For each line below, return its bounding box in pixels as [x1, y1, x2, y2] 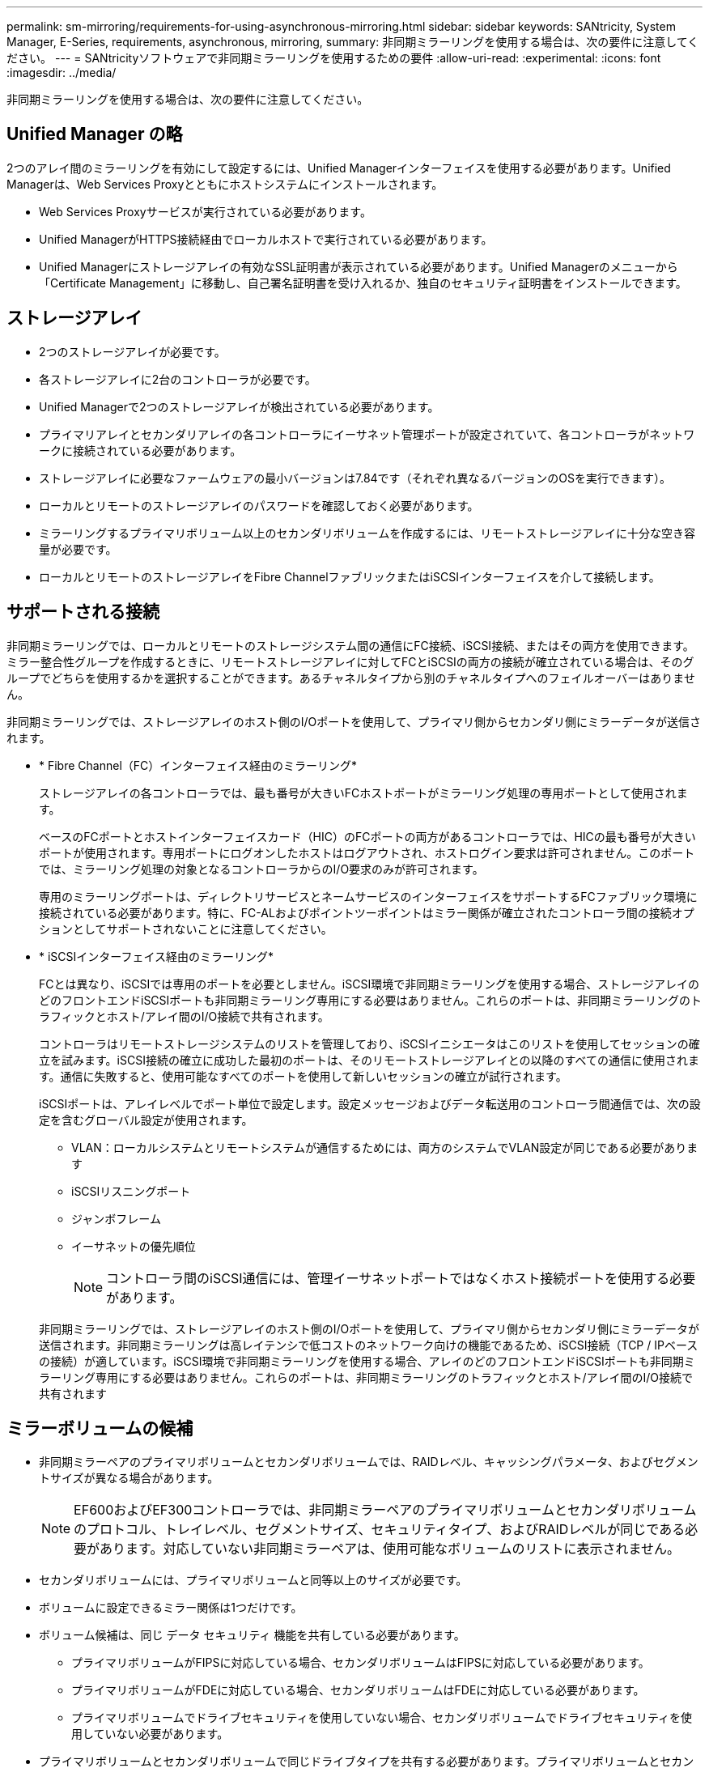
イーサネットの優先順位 [71, 1239, 196, 1253]
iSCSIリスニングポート [71, 1184, 191, 1198]
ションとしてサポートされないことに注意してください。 [39, 921, 333, 936]
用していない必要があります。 [71, 1727, 229, 1741]
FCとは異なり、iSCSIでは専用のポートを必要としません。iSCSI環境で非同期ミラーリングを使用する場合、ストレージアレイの [39, 976, 699, 991]
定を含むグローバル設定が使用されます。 [39, 1112, 253, 1127]
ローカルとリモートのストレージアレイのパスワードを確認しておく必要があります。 [39, 498, 479, 512]
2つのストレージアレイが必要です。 [39, 344, 226, 359]
